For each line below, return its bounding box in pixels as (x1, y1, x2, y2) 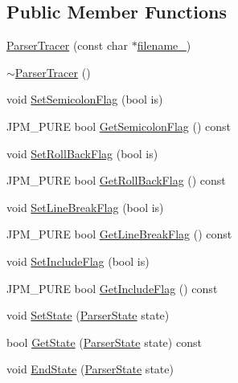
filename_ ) (137, 37, 191, 54)
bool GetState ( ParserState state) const (6, 333, 202, 350)
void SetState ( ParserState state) (6, 307, 170, 324)
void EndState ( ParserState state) (6, 361, 174, 377)
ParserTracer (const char (6, 37, 129, 54)
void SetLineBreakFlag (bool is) (6, 198, 164, 215)
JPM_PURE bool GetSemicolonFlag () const (6, 117, 232, 134)
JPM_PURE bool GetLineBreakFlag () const (6, 226, 232, 242)
